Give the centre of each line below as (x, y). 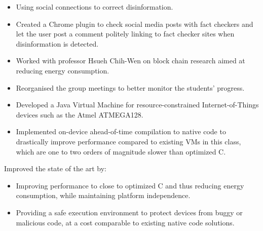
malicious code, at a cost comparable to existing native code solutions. (125, 222)
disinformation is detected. (57, 43)
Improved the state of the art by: (55, 168)
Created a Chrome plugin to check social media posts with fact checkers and (135, 24)
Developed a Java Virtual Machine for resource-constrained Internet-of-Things (137, 105)
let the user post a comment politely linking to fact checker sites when (125, 34)
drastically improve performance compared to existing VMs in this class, (128, 141)
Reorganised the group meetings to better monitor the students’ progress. (130, 87)
